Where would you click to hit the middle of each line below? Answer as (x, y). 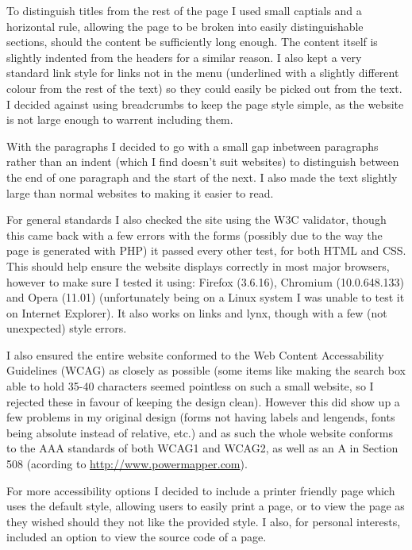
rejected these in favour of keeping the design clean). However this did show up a (203, 401)
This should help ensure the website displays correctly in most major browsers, (198, 265)
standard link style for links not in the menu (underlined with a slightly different (203, 73)
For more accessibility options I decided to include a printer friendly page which (201, 490)
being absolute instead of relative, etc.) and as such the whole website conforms (200, 432)
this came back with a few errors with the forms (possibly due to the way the (194, 235)
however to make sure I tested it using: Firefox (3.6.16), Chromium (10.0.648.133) (206, 281)
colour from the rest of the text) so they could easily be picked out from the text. (204, 88)
